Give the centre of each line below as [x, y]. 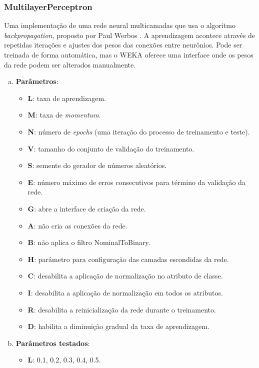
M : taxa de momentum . [64, 115]
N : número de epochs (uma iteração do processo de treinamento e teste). [139, 131]
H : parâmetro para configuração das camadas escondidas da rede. [128, 259]
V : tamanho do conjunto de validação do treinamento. [111, 148]
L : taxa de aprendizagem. [67, 98]
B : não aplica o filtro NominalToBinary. [89, 242]
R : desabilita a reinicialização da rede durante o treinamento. [122, 309]
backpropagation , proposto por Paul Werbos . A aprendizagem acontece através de [129, 35]
